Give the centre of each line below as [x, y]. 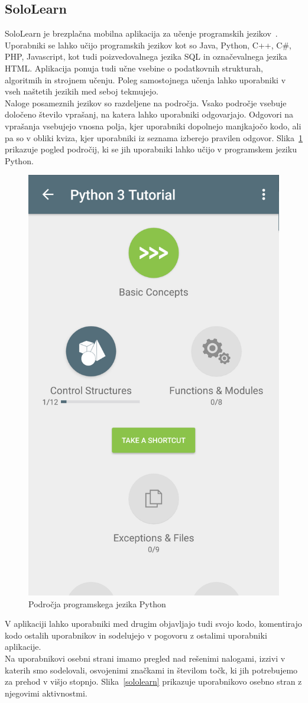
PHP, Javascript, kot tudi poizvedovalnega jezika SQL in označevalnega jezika [146, 56]
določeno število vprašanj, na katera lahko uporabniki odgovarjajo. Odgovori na [149, 114]
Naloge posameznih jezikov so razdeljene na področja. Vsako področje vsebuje [146, 102]
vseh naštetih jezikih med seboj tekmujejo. [82, 91]
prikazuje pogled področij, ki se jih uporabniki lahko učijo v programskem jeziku [151, 149]
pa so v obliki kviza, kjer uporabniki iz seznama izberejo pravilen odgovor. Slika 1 [154, 137]
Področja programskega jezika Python [97, 603]
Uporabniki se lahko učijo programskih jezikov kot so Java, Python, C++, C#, [148, 45]
